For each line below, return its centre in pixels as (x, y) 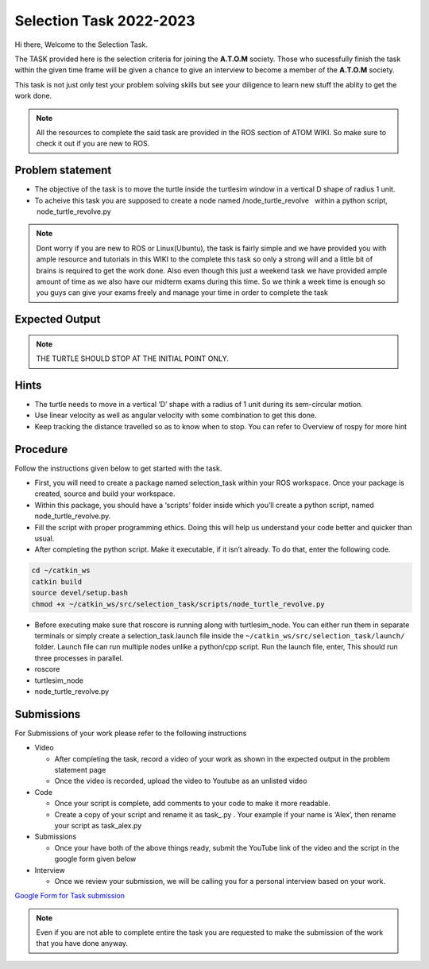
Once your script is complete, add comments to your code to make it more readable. (193, 804)
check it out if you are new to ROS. (93, 144)
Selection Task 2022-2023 (105, 21)
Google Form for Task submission (70, 896)
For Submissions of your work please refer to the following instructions (131, 733)
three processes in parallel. (79, 658)
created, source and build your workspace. (105, 494)
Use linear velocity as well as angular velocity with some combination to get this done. (176, 415)
